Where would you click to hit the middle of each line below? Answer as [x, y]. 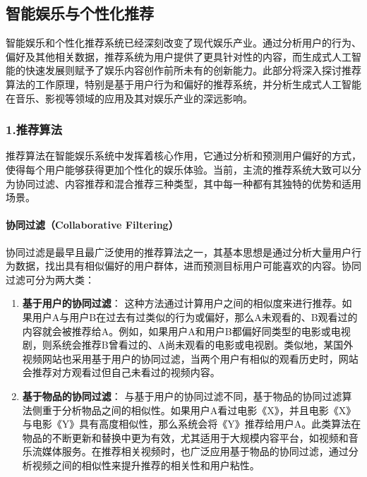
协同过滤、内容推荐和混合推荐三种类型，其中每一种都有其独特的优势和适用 [188, 183]
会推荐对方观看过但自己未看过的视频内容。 [121, 372]
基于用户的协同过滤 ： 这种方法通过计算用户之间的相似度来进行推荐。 [182, 303]
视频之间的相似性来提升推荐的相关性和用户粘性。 [146, 465]
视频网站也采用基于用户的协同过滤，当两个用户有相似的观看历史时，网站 [190, 358]
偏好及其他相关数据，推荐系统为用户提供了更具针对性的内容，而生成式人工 [179, 56]
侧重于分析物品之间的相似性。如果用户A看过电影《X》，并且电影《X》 [194, 410]
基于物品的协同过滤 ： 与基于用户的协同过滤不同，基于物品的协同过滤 [182, 396]
